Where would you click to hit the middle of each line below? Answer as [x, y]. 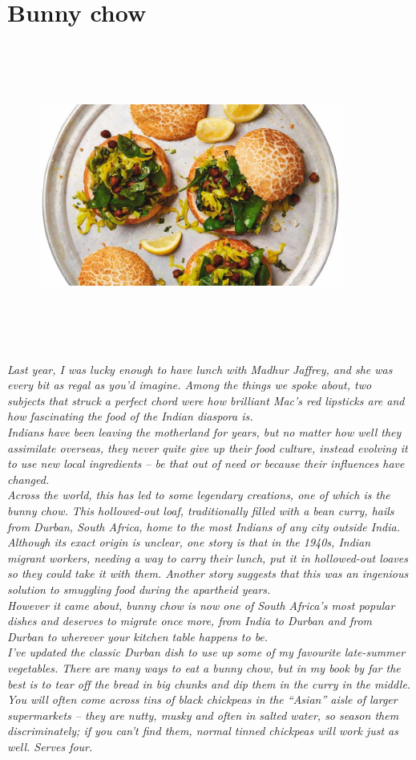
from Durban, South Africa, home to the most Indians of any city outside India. [204, 526]
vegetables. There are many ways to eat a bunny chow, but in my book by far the [204, 667]
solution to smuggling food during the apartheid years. [139, 589]
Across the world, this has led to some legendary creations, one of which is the [199, 495]
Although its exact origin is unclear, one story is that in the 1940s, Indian [189, 542]
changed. [28, 479]
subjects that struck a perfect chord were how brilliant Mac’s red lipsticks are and [206, 400]
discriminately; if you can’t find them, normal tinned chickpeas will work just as [203, 731]
